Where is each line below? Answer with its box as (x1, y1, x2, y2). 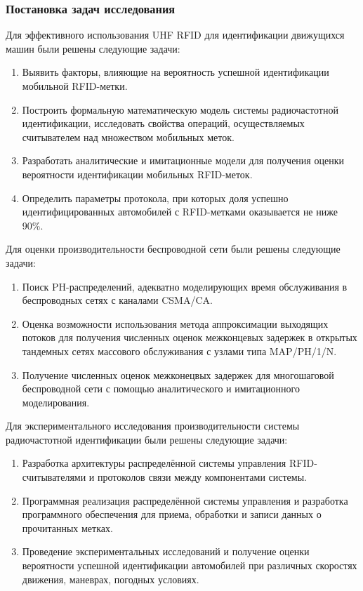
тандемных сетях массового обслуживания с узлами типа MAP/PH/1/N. (22, 343, 337, 358)
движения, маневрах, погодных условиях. (22, 571, 199, 586)
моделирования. (22, 394, 90, 409)
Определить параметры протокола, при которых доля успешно (22, 190, 289, 205)
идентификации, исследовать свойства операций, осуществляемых (22, 116, 305, 131)
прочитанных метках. (22, 520, 113, 535)
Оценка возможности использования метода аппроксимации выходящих (22, 316, 329, 331)
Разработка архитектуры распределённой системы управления (22, 456, 286, 470)
